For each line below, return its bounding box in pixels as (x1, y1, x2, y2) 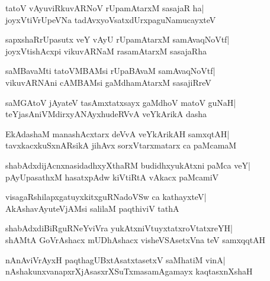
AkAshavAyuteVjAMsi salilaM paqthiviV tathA (5, 202, 179, 214)
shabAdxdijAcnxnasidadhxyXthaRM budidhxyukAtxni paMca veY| (5, 159, 250, 171)
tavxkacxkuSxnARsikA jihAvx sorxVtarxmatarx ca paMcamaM (5, 139, 237, 151)
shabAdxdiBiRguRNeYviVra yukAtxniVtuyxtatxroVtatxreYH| (5, 222, 233, 234)
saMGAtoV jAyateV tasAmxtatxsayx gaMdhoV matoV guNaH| (5, 96, 236, 108)
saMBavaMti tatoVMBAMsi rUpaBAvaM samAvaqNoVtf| (5, 64, 216, 77)
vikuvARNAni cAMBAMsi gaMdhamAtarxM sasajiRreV (5, 76, 211, 88)
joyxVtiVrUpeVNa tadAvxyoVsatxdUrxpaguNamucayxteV (5, 13, 216, 25)
